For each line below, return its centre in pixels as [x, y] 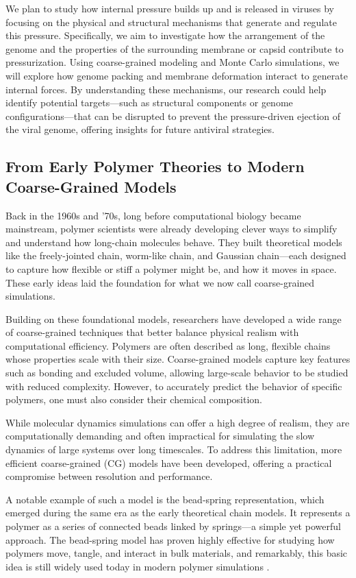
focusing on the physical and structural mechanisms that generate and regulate [171, 22]
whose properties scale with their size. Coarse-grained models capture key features [178, 359]
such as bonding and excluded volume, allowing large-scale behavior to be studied [177, 373]
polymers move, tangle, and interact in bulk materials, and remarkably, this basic [177, 553]
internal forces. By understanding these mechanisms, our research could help [166, 89]
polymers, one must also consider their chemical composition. [134, 399]
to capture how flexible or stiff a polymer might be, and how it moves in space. [171, 268]
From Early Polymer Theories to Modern [155, 166]
